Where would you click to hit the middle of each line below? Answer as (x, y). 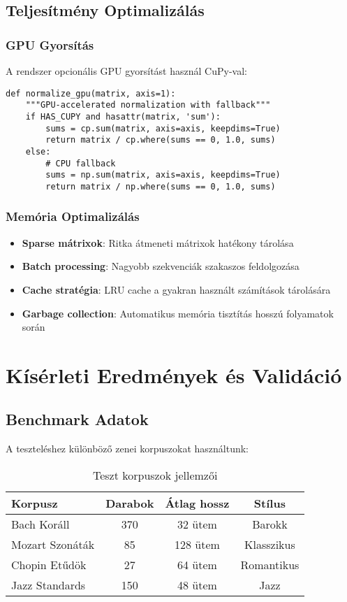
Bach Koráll (40, 524)
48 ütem (197, 585)
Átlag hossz (197, 503)
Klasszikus (270, 544)
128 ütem (197, 544)
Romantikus (270, 564)
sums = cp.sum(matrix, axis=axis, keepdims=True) (163, 128)
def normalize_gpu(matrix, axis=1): (91, 93)
